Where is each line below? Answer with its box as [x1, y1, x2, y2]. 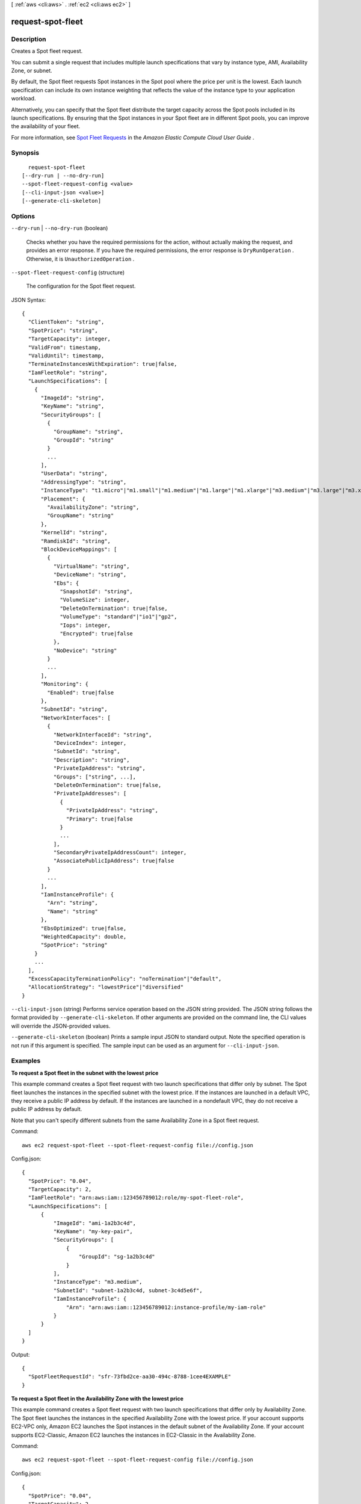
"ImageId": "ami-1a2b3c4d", [53, 1219, 137, 1227]
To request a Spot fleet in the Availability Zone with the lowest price [11, 1395, 184, 1402]
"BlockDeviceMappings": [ [40, 546, 117, 553]
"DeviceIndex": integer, [53, 739, 127, 746]
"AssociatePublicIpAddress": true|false [53, 857, 174, 864]
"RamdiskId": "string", [40, 537, 111, 544]
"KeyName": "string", [40, 403, 105, 410]
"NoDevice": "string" [53, 647, 117, 654]
